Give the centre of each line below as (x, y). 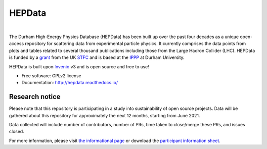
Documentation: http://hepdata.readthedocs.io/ (70, 83)
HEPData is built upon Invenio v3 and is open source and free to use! (79, 66)
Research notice (35, 97)
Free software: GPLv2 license (51, 75)
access (17, 44)
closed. (17, 132)
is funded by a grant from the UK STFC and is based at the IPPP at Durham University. (97, 57)
